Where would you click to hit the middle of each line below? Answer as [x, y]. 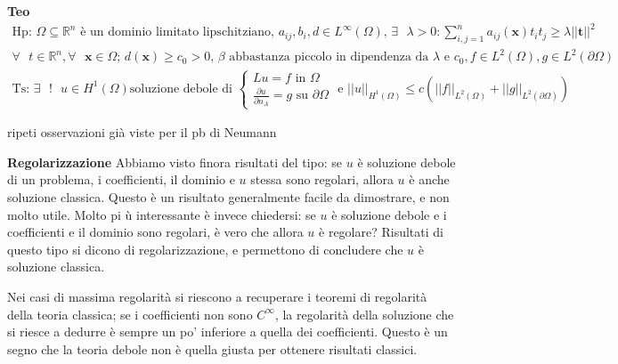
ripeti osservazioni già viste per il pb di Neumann [142, 132]
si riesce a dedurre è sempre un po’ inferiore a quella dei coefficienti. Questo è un [228, 332]
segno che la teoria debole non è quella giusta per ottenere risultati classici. [212, 348]
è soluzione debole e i [389, 214]
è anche [429, 179]
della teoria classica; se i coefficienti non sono [130, 314]
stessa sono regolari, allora [322, 179]
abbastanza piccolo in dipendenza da [329, 57]
